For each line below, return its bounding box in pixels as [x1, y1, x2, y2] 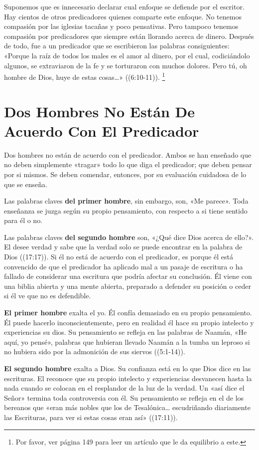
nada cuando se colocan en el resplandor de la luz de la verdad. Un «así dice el [4, 383, 245, 393]
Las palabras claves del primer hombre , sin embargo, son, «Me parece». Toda [4, 196, 249, 206]
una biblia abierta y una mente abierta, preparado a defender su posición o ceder [4, 280, 251, 291]
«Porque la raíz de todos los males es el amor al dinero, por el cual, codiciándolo [4, 50, 250, 60]
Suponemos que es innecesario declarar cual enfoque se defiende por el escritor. [4, 1, 245, 11]
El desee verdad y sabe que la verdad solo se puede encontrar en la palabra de [4, 241, 243, 252]
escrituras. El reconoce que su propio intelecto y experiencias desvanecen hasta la [4, 373, 252, 383]
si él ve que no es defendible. [4, 290, 91, 301]
